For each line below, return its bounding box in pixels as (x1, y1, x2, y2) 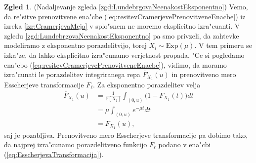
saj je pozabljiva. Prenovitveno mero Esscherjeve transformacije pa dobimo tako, (4, 129, 248, 140)
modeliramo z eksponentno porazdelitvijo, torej (4, 40, 147, 50)
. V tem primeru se (194, 40, 252, 50)
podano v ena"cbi (158, 139, 211, 150)
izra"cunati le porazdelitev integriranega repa (4, 69, 140, 80)
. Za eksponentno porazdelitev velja (93, 80, 201, 90)
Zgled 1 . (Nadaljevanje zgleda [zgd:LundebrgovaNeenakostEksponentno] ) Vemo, (4, 1, 248, 11)
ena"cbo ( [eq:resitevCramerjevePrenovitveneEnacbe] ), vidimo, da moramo (4, 59, 227, 70)
